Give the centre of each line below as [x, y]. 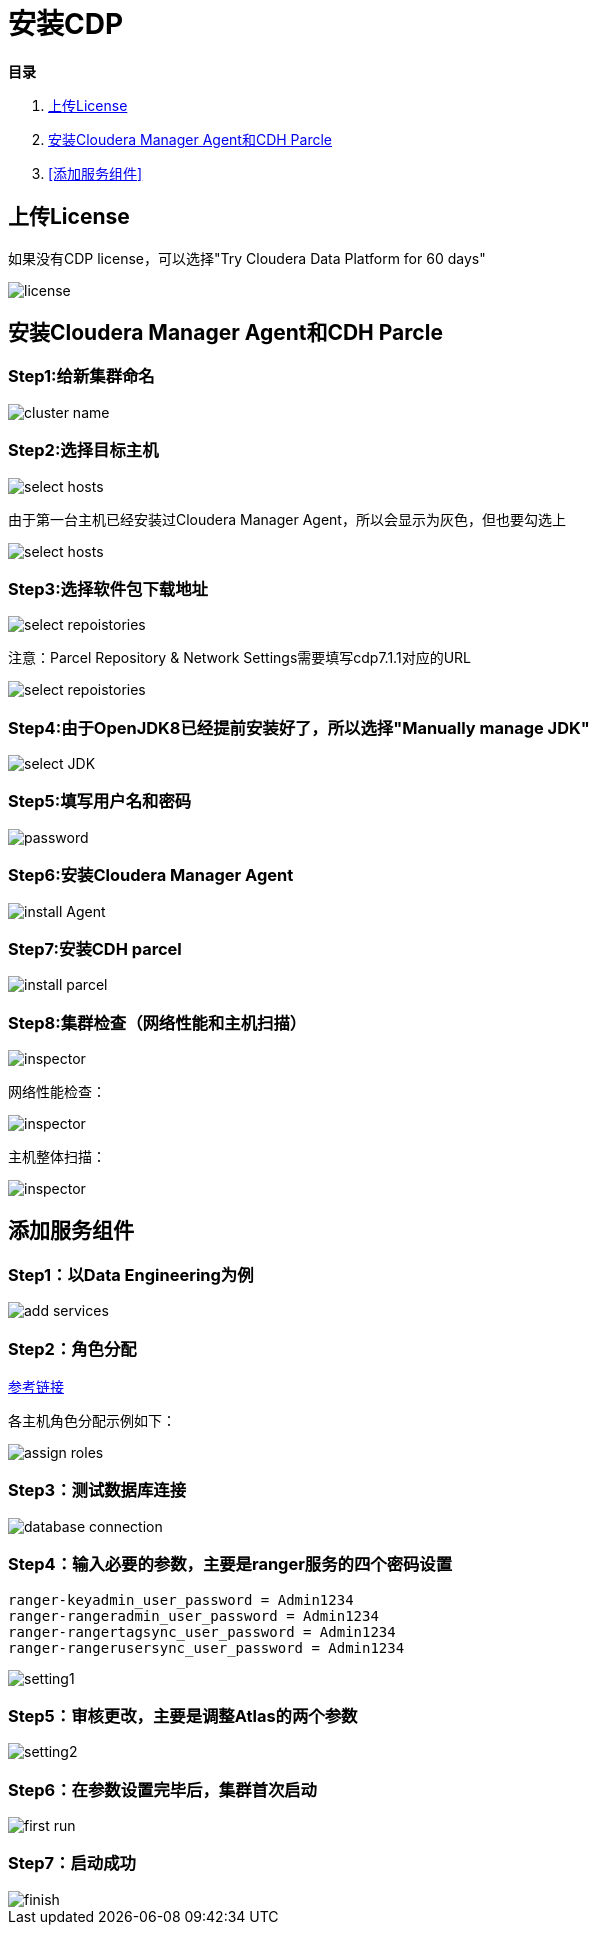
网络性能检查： [57, 1092]
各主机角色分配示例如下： [92, 1421]
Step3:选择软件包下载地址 [108, 588]
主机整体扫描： [57, 1157]
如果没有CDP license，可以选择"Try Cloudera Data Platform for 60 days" [247, 258]
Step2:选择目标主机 [83, 450]
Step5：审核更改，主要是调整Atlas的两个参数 [183, 1715]
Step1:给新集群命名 [81, 376]
